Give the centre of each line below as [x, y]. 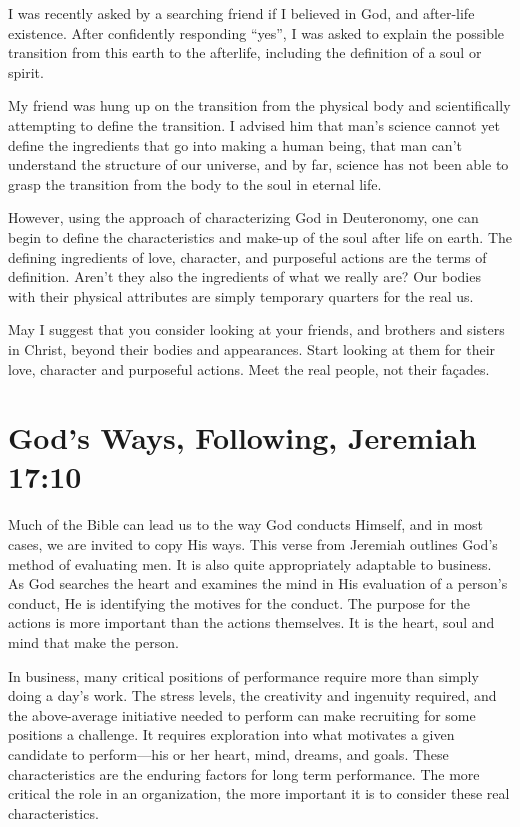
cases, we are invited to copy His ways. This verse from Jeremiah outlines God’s [253, 544]
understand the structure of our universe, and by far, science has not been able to [258, 164]
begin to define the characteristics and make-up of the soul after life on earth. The [260, 236]
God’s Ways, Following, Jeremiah [242, 437]
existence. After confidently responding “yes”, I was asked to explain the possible [256, 32]
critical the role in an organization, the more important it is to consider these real [259, 793]
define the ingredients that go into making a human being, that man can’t [235, 144]
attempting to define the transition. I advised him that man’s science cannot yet [254, 124]
